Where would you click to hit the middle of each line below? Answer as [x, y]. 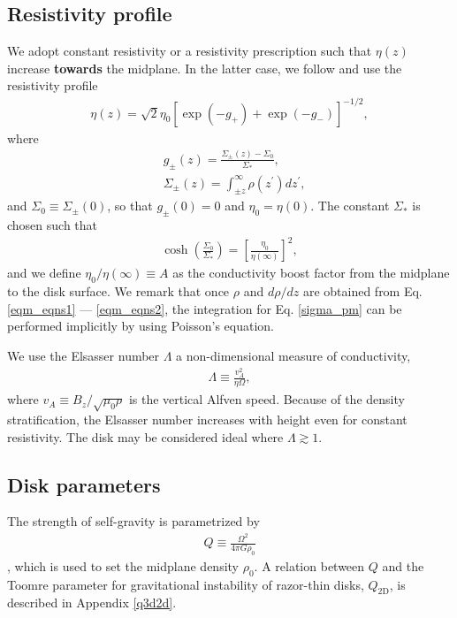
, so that [130, 206]
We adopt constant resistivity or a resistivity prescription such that [190, 51]
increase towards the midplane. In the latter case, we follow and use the [205, 68]
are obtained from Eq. [362, 291]
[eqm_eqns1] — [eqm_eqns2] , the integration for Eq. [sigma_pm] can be [205, 308]
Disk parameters [84, 484]
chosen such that [53, 225]
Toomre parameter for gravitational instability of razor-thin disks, [186, 584]
